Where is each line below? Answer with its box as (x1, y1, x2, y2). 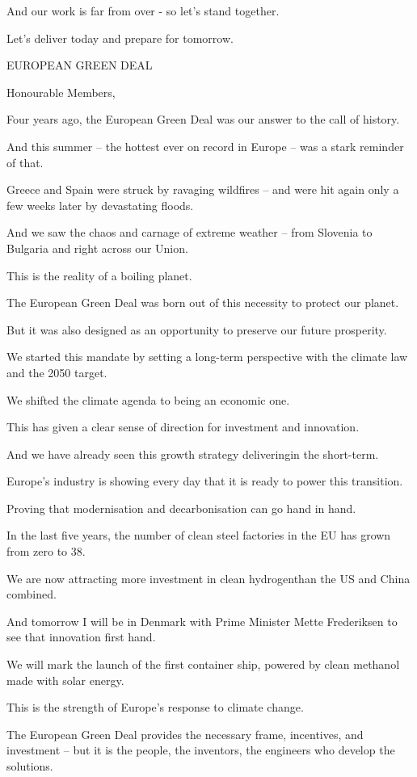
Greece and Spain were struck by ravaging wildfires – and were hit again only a (6, 181, 399, 198)
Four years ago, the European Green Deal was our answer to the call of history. (6, 111, 400, 128)
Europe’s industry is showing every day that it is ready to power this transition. (6, 472, 403, 489)
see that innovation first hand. (6, 628, 156, 645)
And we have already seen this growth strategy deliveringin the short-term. (6, 445, 379, 462)
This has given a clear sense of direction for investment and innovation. (6, 418, 360, 435)
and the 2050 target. (6, 363, 107, 380)
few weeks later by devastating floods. (6, 196, 194, 213)
